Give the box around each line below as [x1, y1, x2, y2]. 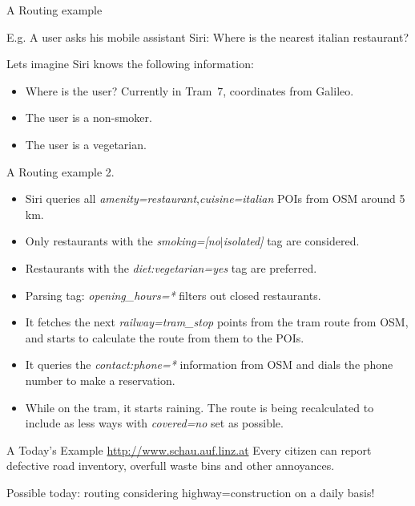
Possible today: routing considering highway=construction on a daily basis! [6, 484, 375, 500]
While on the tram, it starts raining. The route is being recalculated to [25, 399, 374, 415]
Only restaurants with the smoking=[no [25, 233, 220, 249]
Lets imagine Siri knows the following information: [6, 55, 254, 72]
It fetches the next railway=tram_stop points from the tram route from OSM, [25, 314, 409, 330]
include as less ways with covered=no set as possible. [25, 415, 284, 431]
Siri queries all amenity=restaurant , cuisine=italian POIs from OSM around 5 [25, 190, 405, 207]
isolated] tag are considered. [223, 233, 360, 249]
